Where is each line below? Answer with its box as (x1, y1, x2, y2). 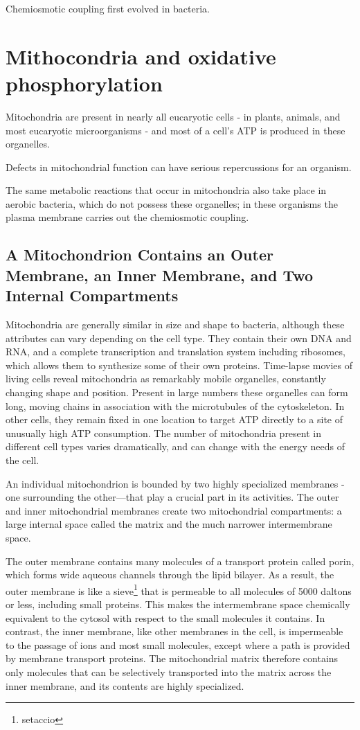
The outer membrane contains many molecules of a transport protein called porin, (6, 553, 354, 568)
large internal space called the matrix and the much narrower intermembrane (6, 517, 332, 531)
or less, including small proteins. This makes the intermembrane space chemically (6, 596, 350, 611)
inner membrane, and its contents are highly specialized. (6, 678, 244, 693)
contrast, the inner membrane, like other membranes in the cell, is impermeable (6, 624, 343, 639)
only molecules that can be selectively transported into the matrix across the (6, 664, 332, 679)
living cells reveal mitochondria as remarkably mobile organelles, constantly (6, 371, 326, 386)
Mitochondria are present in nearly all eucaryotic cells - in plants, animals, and (6, 109, 341, 123)
